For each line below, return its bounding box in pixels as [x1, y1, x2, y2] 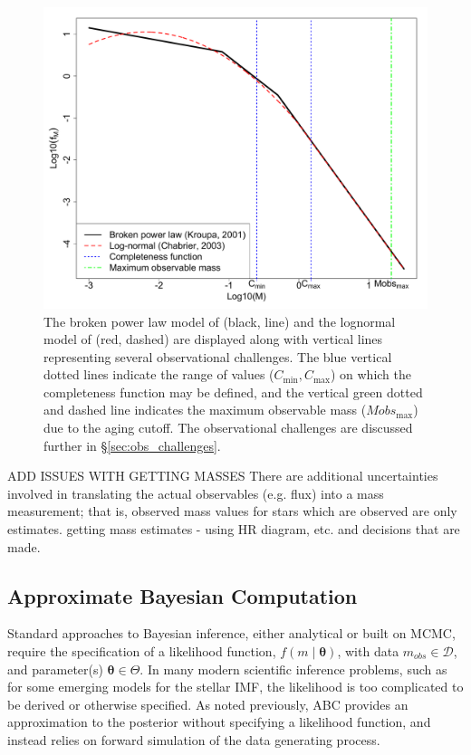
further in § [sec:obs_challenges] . [43, 435, 221, 454]
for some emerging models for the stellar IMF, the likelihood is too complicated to [7, 677, 464, 696]
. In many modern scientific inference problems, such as [139, 659, 447, 678]
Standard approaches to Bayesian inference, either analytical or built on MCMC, [7, 624, 456, 643]
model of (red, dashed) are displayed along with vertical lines [43, 330, 383, 349]
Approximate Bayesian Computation [7, 581, 358, 609]
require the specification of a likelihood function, [7, 642, 276, 661]
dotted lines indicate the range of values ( [43, 365, 274, 384]
